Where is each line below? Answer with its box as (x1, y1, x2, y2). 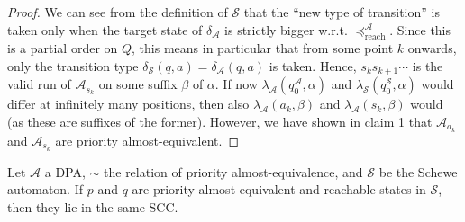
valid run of (7, 75, 71, 93)
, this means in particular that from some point (132, 39, 394, 58)
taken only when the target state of (7, 20, 203, 39)
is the (412, 56, 443, 75)
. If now (214, 75, 258, 93)
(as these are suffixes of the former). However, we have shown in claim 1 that (7, 112, 433, 131)
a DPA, (44, 162, 86, 181)
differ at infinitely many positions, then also (7, 94, 250, 113)
